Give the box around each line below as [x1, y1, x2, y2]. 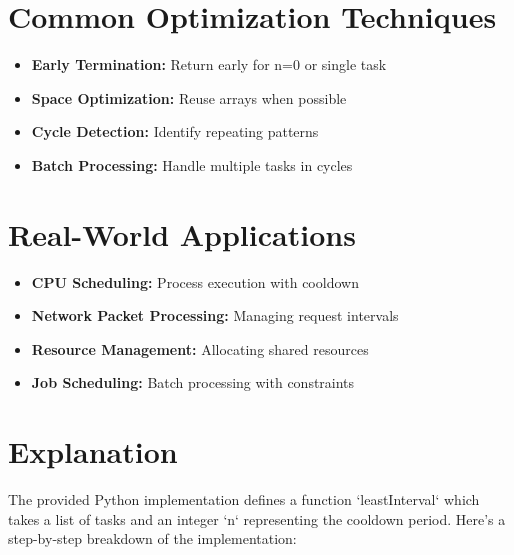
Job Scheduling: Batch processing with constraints [31, 372, 355, 393]
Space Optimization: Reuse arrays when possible [31, 87, 347, 108]
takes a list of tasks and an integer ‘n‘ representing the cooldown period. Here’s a [8, 508, 506, 529]
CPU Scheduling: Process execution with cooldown [31, 271, 359, 292]
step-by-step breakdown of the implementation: [8, 528, 297, 549]
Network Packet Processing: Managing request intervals [31, 305, 399, 326]
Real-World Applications [8, 213, 356, 254]
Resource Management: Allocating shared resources [31, 338, 369, 359]
